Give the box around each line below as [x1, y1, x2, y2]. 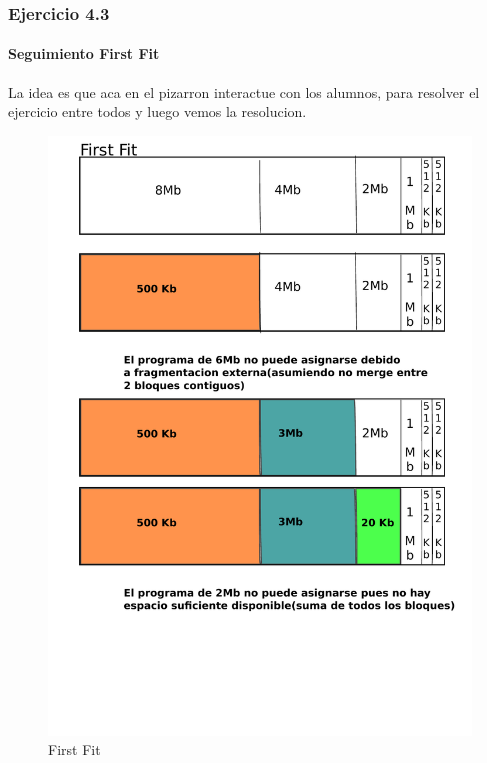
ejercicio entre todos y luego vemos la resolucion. [8, 101, 307, 122]
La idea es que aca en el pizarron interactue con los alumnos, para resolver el [8, 81, 480, 102]
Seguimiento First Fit [8, 43, 160, 64]
